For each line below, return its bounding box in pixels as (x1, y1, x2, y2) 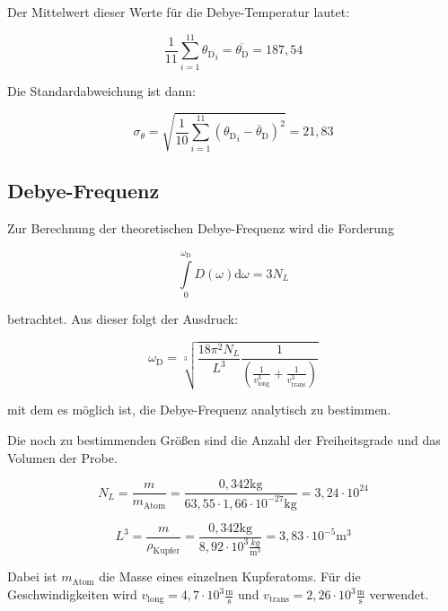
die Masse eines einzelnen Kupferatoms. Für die (99, 567, 361, 586)
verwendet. (369, 585, 429, 604)
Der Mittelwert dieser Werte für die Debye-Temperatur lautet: (7, 3, 350, 21)
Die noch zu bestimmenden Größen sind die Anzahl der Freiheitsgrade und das (7, 430, 441, 449)
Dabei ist (7, 567, 57, 586)
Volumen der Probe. (7, 448, 118, 467)
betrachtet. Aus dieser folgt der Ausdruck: (7, 310, 239, 328)
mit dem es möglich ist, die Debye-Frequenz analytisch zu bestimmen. (7, 400, 391, 419)
